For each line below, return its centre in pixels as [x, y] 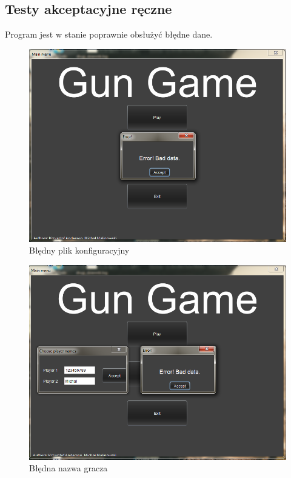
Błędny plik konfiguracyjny [79, 250]
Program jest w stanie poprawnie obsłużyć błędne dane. [109, 34]
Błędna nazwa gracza [69, 468]
